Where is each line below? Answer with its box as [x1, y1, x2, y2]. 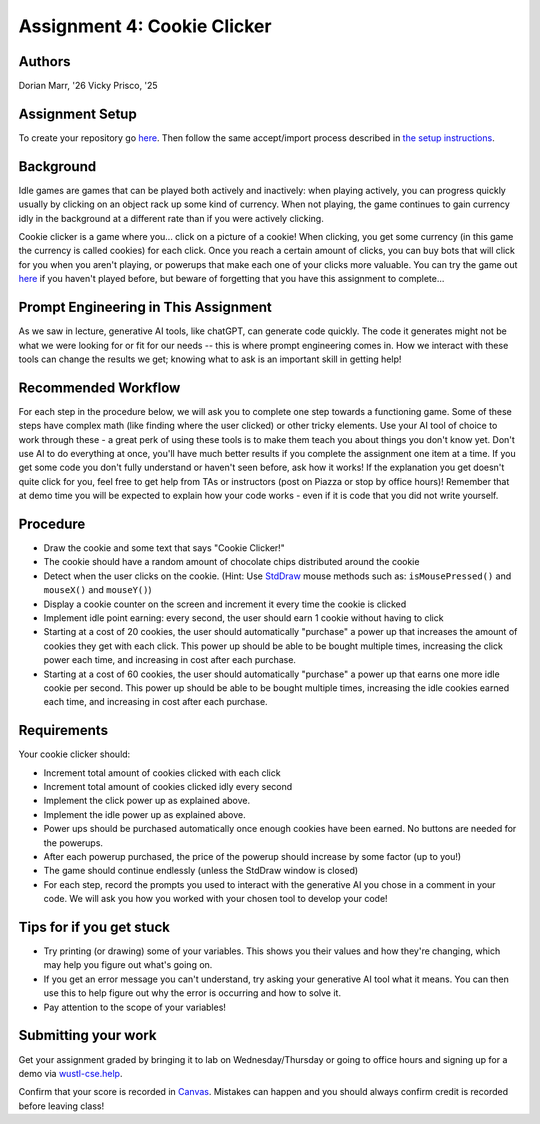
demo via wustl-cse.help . [18, 1067, 123, 1079]
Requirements [18, 722, 109, 739]
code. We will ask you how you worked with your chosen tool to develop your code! [43, 893, 389, 905]
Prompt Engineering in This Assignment [18, 299, 272, 316]
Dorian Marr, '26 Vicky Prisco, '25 [18, 80, 159, 92]
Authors [18, 53, 71, 70]
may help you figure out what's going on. [43, 959, 213, 971]
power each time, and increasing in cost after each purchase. [43, 654, 297, 666]
